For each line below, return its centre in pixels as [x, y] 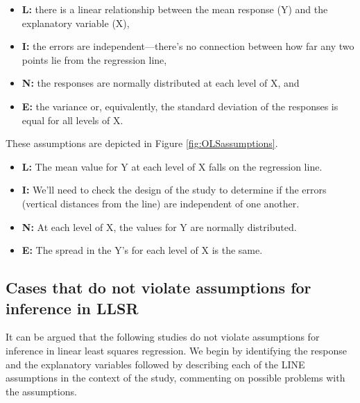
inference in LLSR [72, 308]
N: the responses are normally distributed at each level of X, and [161, 83]
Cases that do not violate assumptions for [158, 288]
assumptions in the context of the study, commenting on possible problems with [175, 378]
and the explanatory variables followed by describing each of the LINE [155, 364]
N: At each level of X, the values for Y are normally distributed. [159, 226]
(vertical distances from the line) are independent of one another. [161, 203]
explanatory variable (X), [76, 23]
